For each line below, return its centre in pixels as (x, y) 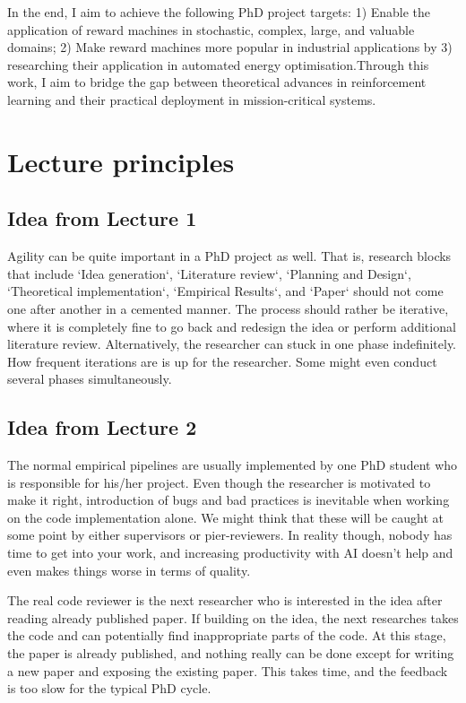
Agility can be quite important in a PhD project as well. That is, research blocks (229, 256)
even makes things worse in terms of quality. (129, 570)
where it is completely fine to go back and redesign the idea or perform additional (232, 326)
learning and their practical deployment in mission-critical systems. (192, 99)
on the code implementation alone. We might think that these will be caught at (225, 517)
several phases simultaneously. (90, 379)
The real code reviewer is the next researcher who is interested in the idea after (225, 600)
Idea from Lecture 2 (102, 427)
